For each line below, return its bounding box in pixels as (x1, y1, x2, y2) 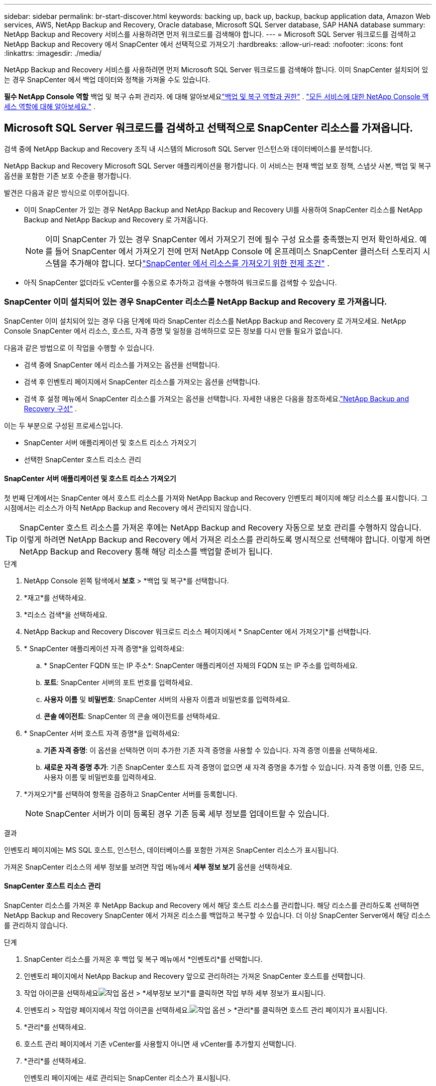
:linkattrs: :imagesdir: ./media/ (4, 49, 102, 57)
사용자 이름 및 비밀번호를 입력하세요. (44, 772, 156, 781)
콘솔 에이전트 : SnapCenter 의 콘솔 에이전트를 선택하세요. (44, 712, 220, 721)
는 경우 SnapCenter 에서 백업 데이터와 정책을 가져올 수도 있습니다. (4, 75, 210, 84)
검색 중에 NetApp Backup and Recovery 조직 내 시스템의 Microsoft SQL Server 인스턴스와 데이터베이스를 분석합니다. (4, 144, 373, 153)
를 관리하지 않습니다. (4, 921, 68, 930)
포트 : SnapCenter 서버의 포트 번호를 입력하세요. (44, 678, 193, 687)
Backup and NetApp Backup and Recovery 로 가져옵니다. (24, 215, 208, 224)
